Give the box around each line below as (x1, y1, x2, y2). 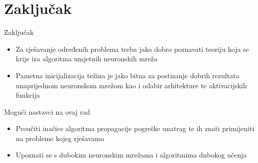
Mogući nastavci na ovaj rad (4, 106, 90, 117)
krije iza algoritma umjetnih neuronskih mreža (15, 53, 157, 64)
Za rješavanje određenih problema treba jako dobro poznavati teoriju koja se (15, 43, 249, 54)
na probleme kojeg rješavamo (15, 133, 104, 143)
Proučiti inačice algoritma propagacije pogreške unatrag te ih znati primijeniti (15, 123, 255, 134)
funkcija (15, 90, 40, 100)
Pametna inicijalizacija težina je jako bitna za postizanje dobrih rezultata (15, 70, 240, 80)
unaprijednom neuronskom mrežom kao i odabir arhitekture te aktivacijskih (15, 80, 247, 90)
